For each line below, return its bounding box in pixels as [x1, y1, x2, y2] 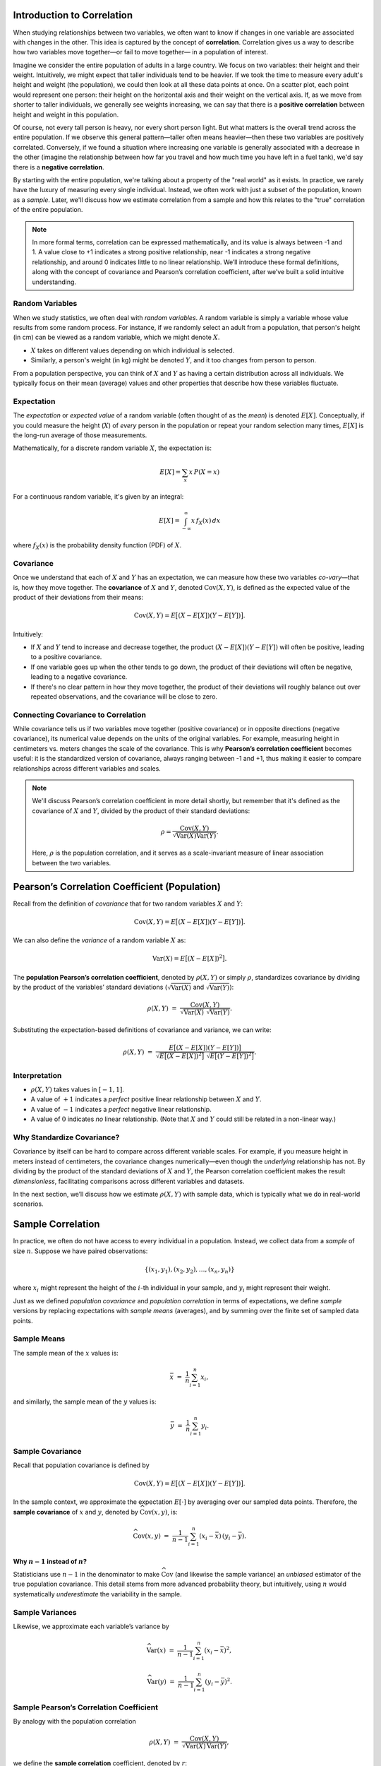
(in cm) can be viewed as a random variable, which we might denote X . [13, 333, 220, 342]
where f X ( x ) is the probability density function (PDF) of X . [13, 541, 182, 551]
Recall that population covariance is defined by [13, 1461, 150, 1469]
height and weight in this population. [13, 110, 119, 119]
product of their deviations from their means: [13, 593, 144, 602]
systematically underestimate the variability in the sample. [13, 1589, 182, 1598]
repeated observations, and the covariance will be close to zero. [30, 692, 218, 701]
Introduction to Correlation [13, 9, 133, 21]
